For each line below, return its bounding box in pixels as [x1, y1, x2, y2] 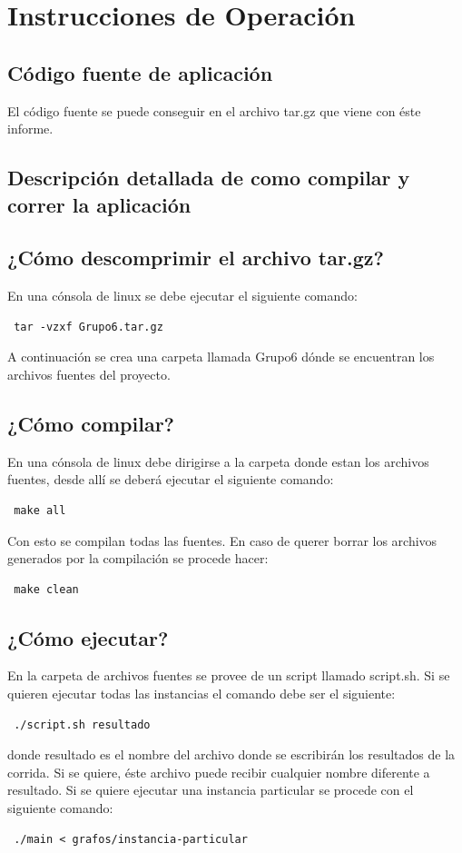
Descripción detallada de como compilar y [7, 164, 410, 192]
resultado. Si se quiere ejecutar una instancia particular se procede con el [7, 780, 414, 799]
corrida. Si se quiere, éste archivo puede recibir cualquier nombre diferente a [7, 762, 430, 781]
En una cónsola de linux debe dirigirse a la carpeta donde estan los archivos [7, 451, 429, 471]
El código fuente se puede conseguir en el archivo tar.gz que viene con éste [7, 101, 421, 120]
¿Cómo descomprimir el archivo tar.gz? [7, 243, 384, 272]
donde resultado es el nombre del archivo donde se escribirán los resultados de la [7, 745, 456, 764]
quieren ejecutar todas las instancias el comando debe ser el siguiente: [7, 684, 396, 703]
